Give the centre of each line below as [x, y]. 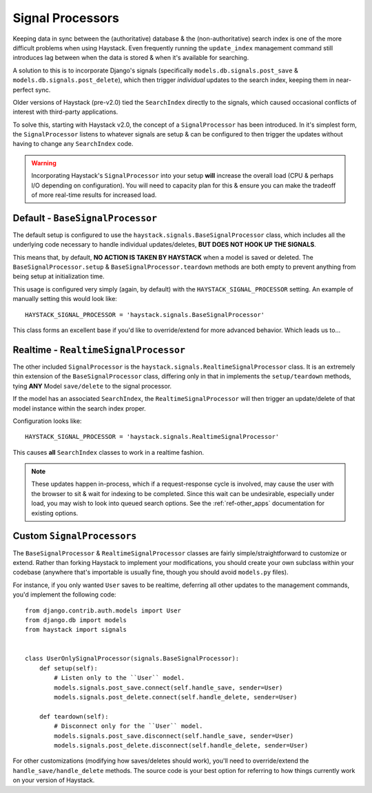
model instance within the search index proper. [79, 408]
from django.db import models [76, 620]
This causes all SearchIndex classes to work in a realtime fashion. [108, 452]
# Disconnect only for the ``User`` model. [128, 726]
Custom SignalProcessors [75, 536]
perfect [23, 90]
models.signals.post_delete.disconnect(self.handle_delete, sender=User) [181, 745]
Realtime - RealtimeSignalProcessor [99, 350]
